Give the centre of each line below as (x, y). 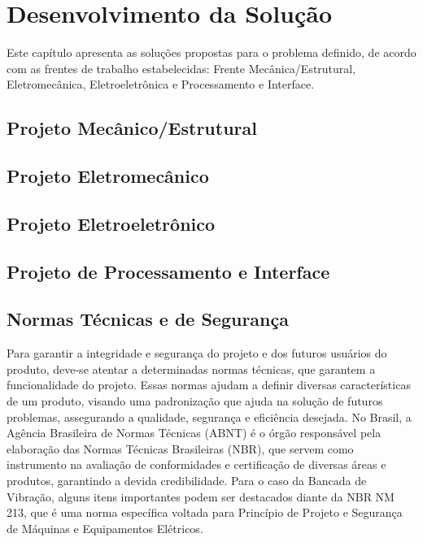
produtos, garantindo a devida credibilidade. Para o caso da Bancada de (187, 480)
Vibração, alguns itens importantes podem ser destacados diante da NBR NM (201, 496)
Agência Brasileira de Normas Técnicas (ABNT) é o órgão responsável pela (194, 433)
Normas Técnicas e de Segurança (148, 319)
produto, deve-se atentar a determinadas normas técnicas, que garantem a (191, 369)
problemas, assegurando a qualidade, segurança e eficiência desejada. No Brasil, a (209, 416)
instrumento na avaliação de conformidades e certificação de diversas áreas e (196, 464)
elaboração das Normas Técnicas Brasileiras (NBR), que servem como (180, 448)
